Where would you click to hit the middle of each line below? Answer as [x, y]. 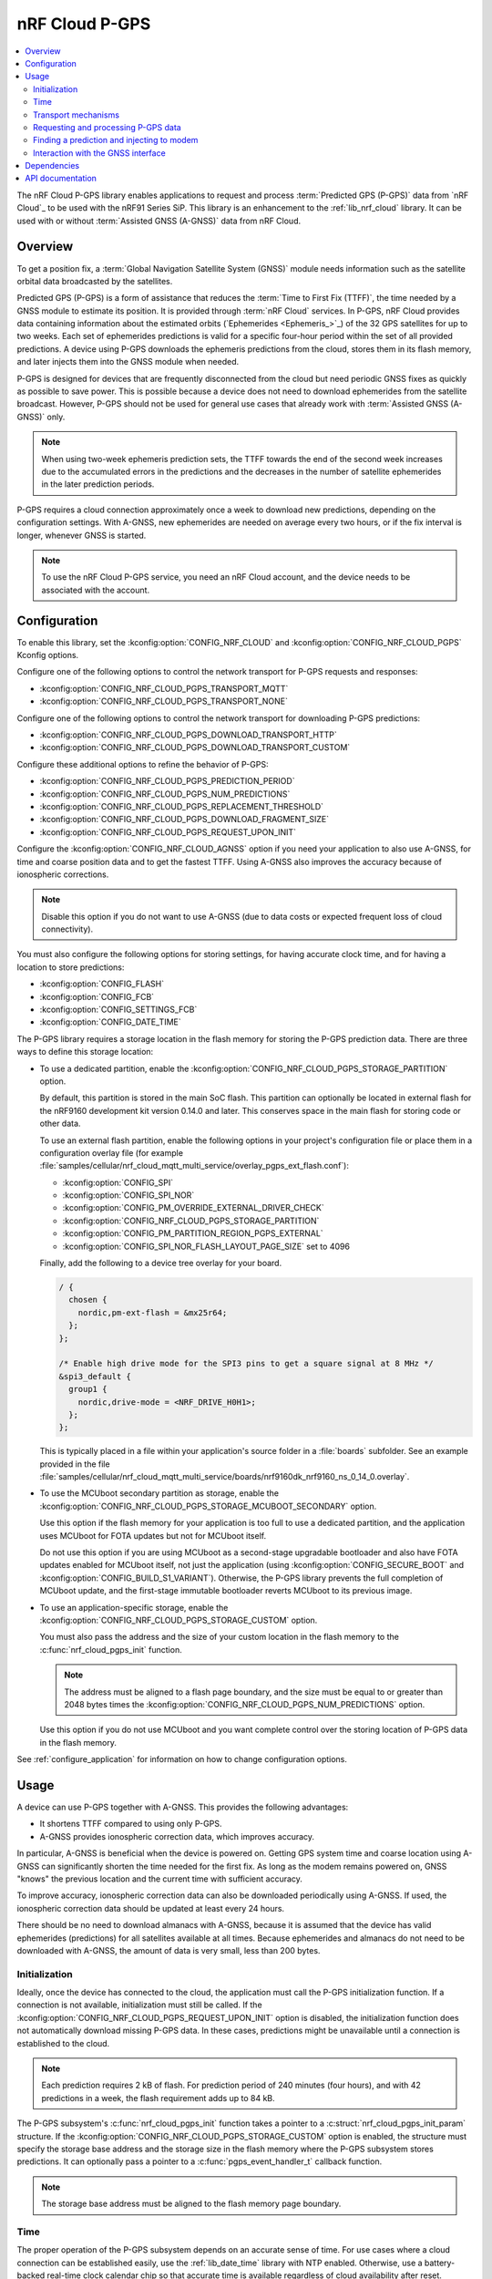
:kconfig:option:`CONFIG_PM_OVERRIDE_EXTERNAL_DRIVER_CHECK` [193, 1208]
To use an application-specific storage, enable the [134, 1607]
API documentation [61, 179]
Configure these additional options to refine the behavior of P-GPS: [143, 764]
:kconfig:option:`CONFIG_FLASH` [102, 984]
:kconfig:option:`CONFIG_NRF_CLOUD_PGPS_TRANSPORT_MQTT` [164, 688]
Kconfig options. [48, 655]
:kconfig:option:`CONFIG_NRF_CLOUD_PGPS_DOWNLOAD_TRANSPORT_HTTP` [188, 735]
